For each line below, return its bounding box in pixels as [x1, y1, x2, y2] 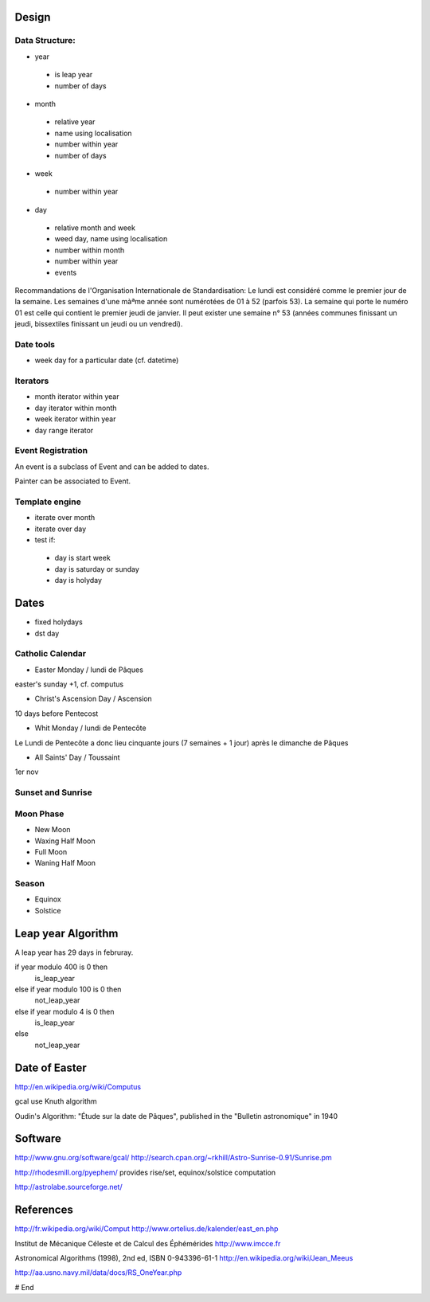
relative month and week [54, 223, 135, 233]
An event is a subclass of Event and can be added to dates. [14, 462, 209, 471]
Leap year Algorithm [14, 926, 119, 940]
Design [14, 10, 51, 24]
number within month [54, 245, 125, 255]
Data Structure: [14, 35, 76, 46]
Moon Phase [14, 808, 64, 819]
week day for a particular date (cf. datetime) [34, 355, 179, 366]
